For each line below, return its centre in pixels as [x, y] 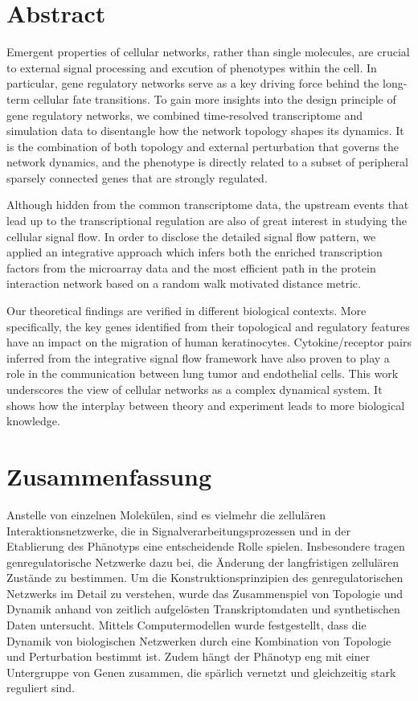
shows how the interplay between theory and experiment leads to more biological [206, 405]
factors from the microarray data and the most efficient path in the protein [191, 267]
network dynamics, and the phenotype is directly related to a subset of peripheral [207, 162]
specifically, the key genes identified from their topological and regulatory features [208, 326]
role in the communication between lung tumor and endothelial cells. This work [203, 373]
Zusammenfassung [109, 476]
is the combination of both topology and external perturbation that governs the [203, 146]
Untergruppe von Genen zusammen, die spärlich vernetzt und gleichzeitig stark [201, 672]
